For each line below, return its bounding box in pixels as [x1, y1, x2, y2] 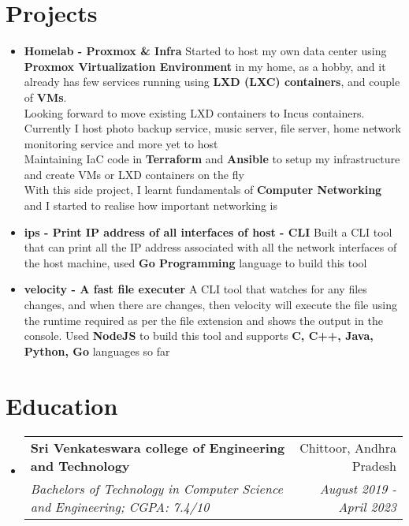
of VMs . [24, 88, 67, 105]
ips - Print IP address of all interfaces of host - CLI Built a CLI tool [24, 223, 392, 240]
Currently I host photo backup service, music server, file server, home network [24, 120, 402, 136]
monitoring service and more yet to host [24, 135, 218, 151]
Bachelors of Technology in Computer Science [30, 479, 283, 498]
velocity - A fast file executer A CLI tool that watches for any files [24, 281, 367, 297]
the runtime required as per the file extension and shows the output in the [24, 311, 383, 328]
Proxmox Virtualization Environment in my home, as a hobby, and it [24, 58, 386, 74]
